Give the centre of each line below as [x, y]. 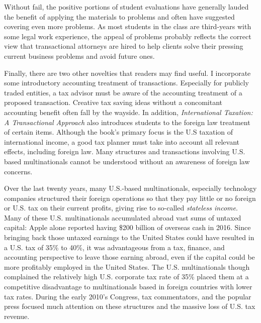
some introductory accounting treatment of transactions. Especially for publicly [126, 83]
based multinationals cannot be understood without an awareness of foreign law [127, 161]
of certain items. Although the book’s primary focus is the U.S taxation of [119, 132]
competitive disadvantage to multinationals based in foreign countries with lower [128, 287]
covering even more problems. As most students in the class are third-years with [128, 26]
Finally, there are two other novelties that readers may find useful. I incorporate [127, 73]
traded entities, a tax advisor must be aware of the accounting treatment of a [123, 92]
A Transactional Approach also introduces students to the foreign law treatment [127, 122]
